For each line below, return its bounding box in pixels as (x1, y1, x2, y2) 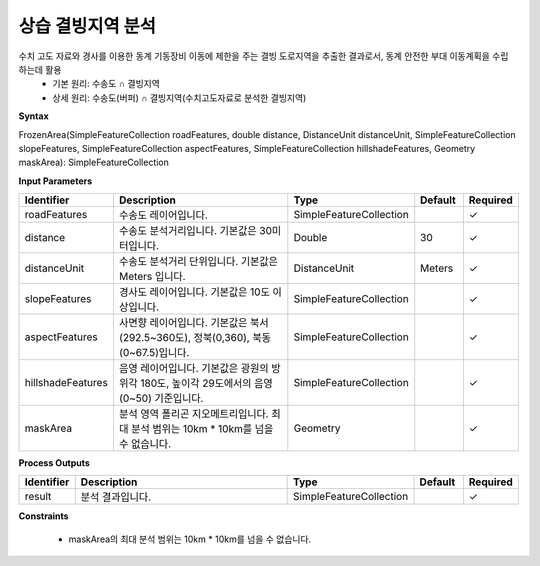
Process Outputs (18, 457, 90, 469)
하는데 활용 (18, 63, 62, 75)
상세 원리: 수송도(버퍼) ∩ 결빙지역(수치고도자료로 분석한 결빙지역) (52, 91, 307, 104)
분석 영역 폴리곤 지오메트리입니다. (118, 407, 269, 421)
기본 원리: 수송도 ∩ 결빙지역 (52, 78, 160, 90)
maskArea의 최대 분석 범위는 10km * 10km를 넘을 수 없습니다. (68, 533, 312, 545)
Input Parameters (18, 175, 93, 187)
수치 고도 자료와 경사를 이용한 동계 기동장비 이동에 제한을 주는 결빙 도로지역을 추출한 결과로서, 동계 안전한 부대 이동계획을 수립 (18, 50, 509, 62)
